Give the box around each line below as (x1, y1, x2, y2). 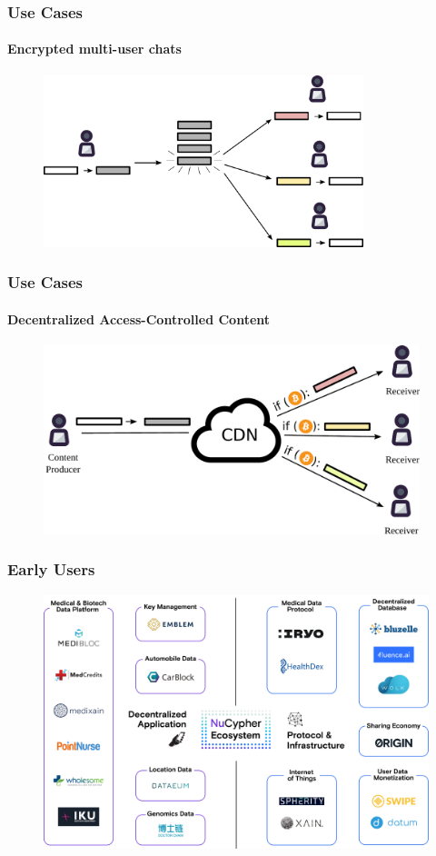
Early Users (7, 558, 95, 581)
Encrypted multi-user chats (7, 39, 182, 58)
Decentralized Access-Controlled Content (7, 309, 271, 328)
